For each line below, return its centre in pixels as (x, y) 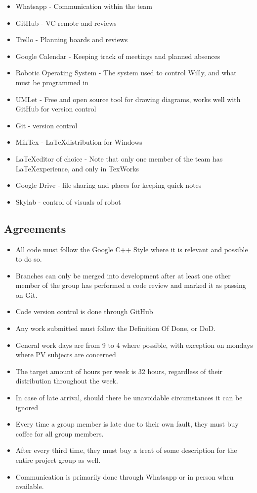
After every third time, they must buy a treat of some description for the (126, 450)
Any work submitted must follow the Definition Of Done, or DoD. (116, 328)
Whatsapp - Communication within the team (84, 6)
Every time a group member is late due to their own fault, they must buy (127, 424)
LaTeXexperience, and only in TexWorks (77, 168)
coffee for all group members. (60, 433)
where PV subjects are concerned (66, 355)
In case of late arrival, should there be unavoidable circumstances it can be (129, 398)
